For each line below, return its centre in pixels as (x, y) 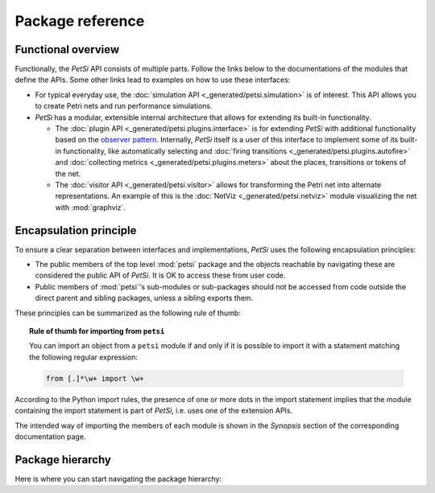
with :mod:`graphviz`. (91, 207)
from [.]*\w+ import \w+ (95, 378)
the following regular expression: (84, 357)
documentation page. (50, 436)
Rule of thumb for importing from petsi (97, 331)
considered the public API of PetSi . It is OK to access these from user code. (160, 275)
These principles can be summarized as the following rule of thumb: (128, 313)
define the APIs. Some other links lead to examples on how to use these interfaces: (153, 80)
